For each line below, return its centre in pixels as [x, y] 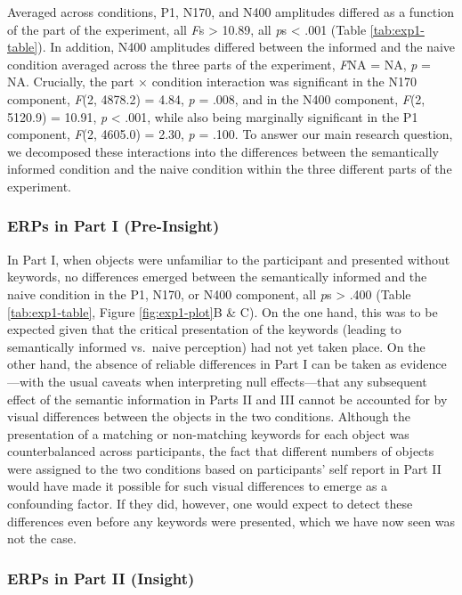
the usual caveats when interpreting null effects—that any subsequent [237, 381]
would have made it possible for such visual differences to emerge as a [198, 486]
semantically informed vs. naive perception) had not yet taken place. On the [216, 346]
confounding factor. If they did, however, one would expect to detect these [210, 504]
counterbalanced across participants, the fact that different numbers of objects [221, 451]
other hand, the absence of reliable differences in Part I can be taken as [202, 364]
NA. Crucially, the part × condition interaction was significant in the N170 [212, 82]
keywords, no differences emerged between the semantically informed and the [217, 277]
